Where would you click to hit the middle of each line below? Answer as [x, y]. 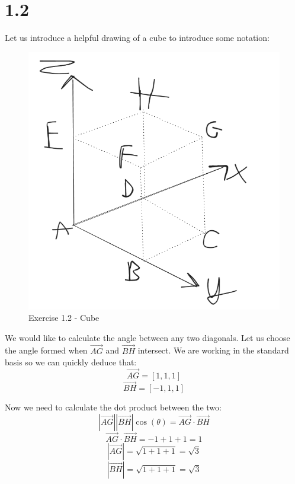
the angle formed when [46, 350]
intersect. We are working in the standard [213, 350]
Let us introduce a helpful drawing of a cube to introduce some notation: [137, 38]
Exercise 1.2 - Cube [64, 318]
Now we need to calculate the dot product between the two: [113, 407]
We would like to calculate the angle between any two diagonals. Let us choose [147, 337]
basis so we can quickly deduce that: [71, 362]
